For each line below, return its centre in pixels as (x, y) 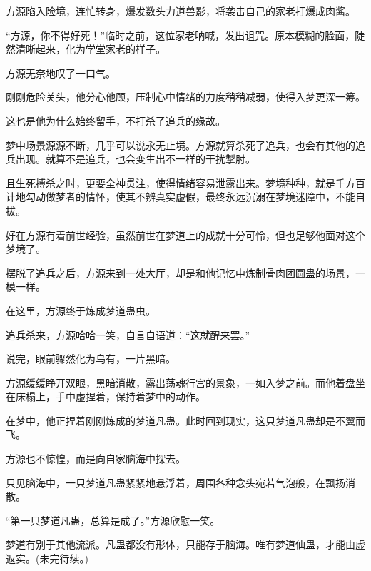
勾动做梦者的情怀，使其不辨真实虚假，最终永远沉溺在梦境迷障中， (180, 197)
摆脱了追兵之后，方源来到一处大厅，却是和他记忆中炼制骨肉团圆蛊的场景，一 (185, 272)
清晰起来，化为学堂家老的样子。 (90, 49)
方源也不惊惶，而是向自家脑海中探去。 (96, 459)
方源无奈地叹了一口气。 (61, 72)
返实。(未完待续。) (47, 559)
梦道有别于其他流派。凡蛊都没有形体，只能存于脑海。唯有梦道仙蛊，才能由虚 (185, 544)
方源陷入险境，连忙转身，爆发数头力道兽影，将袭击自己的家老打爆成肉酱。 (181, 11)
